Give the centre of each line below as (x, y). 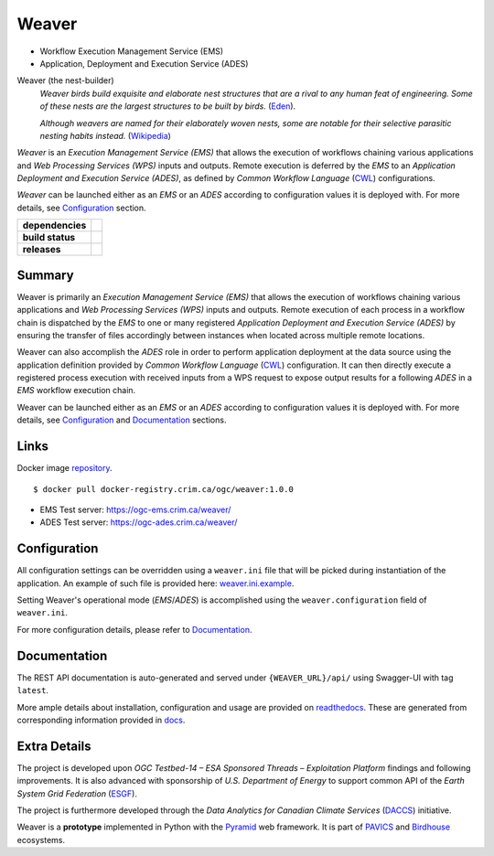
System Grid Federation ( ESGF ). (77, 793)
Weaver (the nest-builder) (65, 80)
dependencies (54, 226)
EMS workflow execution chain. (76, 391)
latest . (33, 690)
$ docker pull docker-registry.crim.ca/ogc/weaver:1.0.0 (164, 489)
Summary (45, 275)
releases (42, 250)
